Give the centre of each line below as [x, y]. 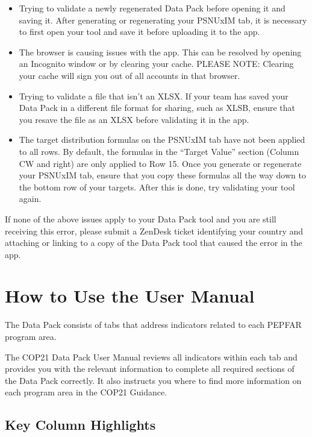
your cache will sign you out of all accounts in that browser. [129, 75]
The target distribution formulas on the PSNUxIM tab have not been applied [162, 140]
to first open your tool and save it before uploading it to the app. [139, 32]
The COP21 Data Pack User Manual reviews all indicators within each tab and [151, 357]
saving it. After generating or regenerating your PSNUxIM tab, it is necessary [163, 20]
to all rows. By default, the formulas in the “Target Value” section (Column [159, 151]
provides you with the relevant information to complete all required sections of [150, 369]
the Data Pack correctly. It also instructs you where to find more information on [153, 380]
